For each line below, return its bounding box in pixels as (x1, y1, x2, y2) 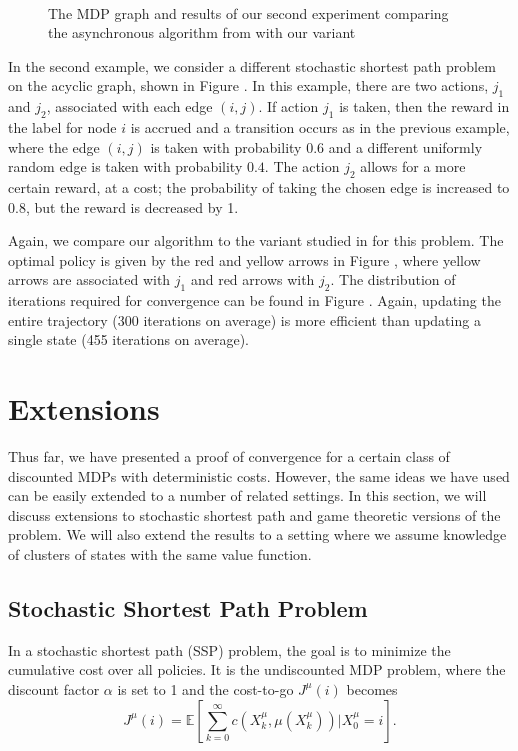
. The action (264, 156, 340, 177)
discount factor (8, 678, 100, 699)
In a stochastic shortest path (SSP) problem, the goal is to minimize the (8, 639, 451, 660)
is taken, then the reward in (339, 96, 510, 117)
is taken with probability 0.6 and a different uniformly (150, 136, 483, 157)
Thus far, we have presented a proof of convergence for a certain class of (8, 446, 450, 467)
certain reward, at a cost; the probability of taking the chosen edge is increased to (8, 176, 510, 197)
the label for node (8, 116, 117, 137)
